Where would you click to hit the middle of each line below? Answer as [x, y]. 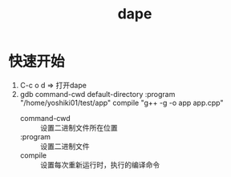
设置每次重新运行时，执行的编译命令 [100, 164]
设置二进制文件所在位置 [79, 127]
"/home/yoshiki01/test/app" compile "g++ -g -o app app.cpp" [122, 103]
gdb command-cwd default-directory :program [97, 94]
